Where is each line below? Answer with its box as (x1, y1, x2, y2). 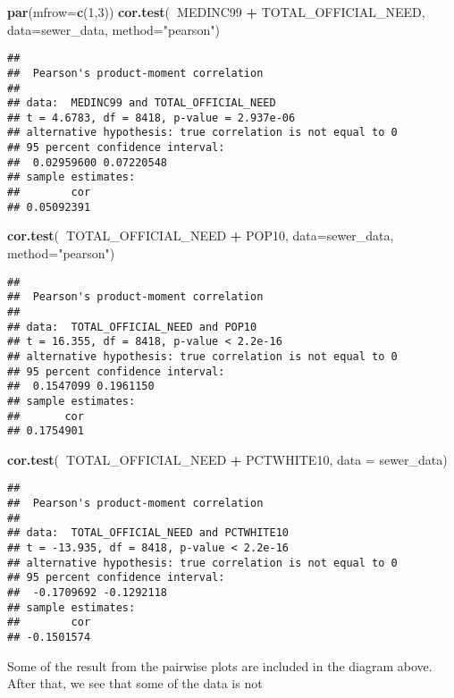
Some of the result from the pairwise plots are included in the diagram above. (7, 656, 433, 675)
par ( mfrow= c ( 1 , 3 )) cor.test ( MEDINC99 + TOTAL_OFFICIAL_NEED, (7, 3, 425, 21)
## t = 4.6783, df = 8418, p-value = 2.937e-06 (7, 111, 296, 124)
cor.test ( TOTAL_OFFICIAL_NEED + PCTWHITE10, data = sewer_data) (7, 450, 448, 468)
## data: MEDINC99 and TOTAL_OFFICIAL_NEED (7, 97, 276, 110)
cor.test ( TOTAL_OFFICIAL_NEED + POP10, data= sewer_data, (7, 226, 394, 245)
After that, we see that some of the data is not (7, 674, 263, 693)
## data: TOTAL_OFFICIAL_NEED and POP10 (7, 320, 257, 333)
